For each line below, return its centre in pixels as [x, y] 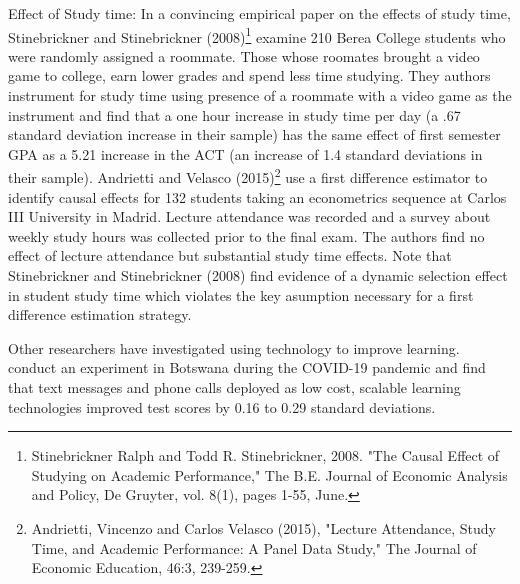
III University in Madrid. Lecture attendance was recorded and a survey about [249, 216]
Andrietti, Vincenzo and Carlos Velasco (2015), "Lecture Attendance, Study [264, 527]
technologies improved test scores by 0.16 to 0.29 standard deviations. [222, 406]
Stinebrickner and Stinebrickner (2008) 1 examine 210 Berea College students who [257, 35]
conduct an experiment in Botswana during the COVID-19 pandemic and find [247, 367]
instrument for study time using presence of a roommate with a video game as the [260, 95]
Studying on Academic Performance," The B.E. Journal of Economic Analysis [269, 474]
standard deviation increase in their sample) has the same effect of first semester [254, 134]
